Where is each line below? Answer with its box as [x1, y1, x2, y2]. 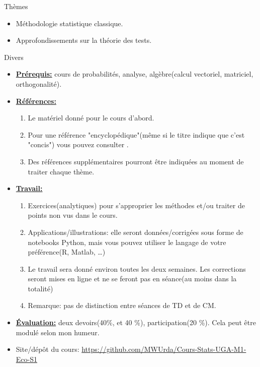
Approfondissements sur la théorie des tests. [16, 35, 152, 45]
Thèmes [4, 1, 28, 11]
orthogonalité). [16, 78, 62, 89]
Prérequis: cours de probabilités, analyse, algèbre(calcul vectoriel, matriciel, [16, 69, 253, 79]
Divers [4, 51, 24, 62]
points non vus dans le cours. [28, 210, 118, 220]
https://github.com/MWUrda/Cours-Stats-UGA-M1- [81, 344, 246, 354]
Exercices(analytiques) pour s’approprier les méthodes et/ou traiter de [28, 200, 245, 210]
